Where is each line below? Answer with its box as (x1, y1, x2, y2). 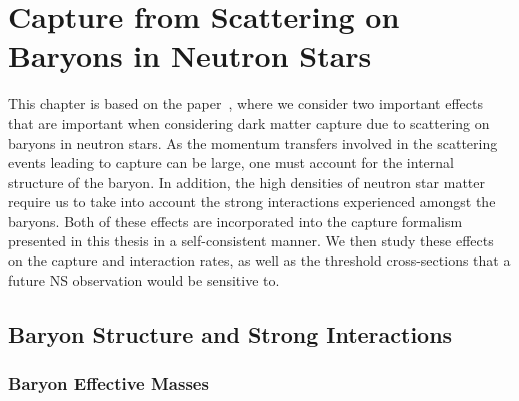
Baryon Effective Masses (8, 370, 209, 395)
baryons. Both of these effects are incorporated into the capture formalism (8, 210, 463, 231)
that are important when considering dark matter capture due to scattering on (8, 112, 490, 133)
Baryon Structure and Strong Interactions (8, 318, 453, 349)
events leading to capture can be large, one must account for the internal (8, 152, 454, 173)
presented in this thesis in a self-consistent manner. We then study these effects (8, 230, 494, 251)
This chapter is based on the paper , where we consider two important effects (8, 93, 483, 114)
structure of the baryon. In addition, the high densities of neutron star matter (8, 171, 485, 192)
